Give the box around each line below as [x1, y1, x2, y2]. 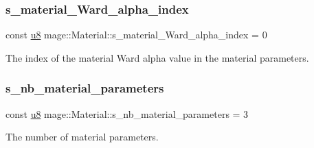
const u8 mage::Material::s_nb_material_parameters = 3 [5, 106, 249, 121]
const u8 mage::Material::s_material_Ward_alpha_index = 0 [5, 27, 267, 42]
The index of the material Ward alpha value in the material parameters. [5, 50, 309, 64]
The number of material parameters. [5, 129, 159, 144]
